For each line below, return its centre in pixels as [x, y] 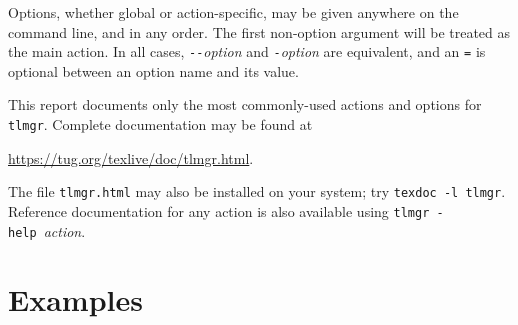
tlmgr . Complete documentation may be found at [160, 124]
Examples [75, 299]
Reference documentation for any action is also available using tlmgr [219, 210]
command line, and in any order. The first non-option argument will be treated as [259, 31]
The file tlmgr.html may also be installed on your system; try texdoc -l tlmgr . [257, 191]
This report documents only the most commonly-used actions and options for [245, 104]
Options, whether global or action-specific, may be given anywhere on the [233, 12]
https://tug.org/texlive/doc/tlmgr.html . [131, 157]
